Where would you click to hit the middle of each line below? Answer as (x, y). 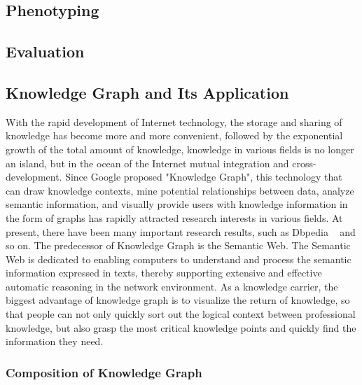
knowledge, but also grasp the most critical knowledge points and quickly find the (181, 327)
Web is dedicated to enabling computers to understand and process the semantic (179, 259)
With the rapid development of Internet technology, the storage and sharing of (174, 121)
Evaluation (45, 51)
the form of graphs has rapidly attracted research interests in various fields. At (174, 217)
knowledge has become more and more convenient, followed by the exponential (174, 135)
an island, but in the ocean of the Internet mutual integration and (147, 163)
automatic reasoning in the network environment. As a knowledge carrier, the (172, 286)
